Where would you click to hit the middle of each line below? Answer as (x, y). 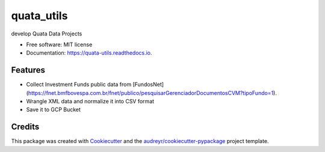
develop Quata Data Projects (47, 34)
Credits (25, 127)
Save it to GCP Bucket (54, 110)
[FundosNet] (148, 85)
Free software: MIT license (59, 44)
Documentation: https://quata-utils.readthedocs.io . (89, 53)
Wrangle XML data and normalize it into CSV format (90, 102)
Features (28, 70)
